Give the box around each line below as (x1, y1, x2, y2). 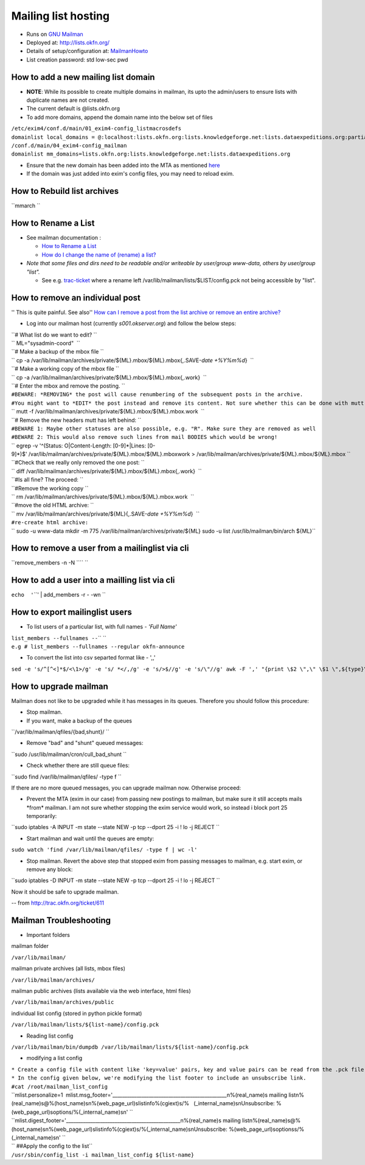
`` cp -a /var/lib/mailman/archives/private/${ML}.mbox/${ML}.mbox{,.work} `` (11, 374, 207, 381)
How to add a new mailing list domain (11, 72, 155, 82)
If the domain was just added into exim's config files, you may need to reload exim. (26, 170, 234, 177)
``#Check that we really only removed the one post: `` (11, 459, 145, 466)
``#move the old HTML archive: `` (11, 502, 94, 509)
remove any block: (26, 866, 73, 873)
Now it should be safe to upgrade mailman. (11, 888, 119, 896)
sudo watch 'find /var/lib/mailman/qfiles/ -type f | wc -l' (11, 846, 198, 853)
